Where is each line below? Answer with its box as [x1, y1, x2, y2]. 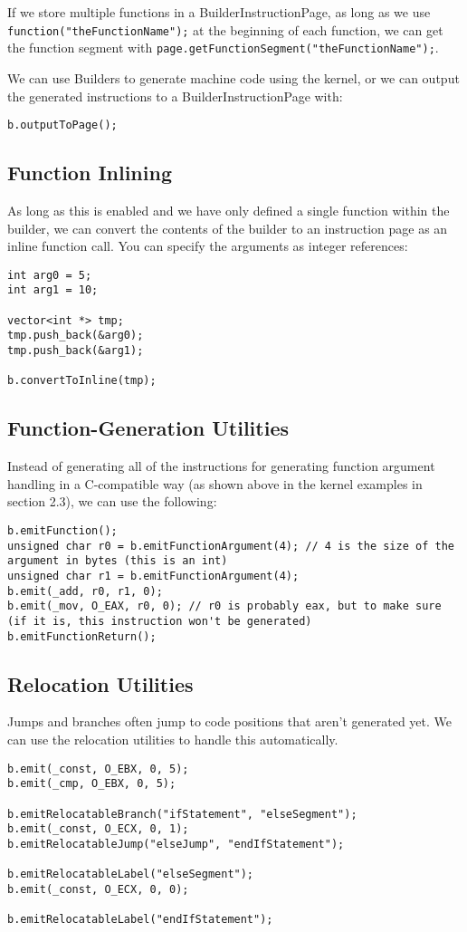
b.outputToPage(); [7, 119, 118, 132]
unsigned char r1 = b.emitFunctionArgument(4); [7, 569, 300, 582]
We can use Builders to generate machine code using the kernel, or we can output [7, 68, 460, 87]
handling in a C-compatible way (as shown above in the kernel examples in [7, 474, 423, 493]
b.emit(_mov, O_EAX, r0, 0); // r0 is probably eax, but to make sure [7, 600, 442, 613]
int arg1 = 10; [7, 283, 99, 297]
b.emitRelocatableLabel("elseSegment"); [7, 868, 254, 881]
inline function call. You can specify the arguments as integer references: [7, 236, 408, 255]
